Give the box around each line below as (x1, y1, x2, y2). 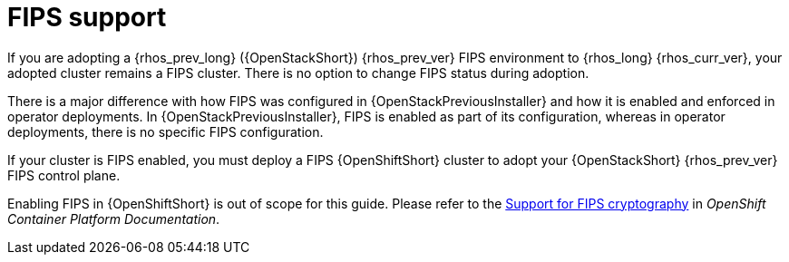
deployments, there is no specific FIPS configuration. (7, 123, 324, 140)
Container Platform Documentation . (7, 210, 220, 227)
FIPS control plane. (7, 167, 121, 183)
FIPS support (7, 2, 167, 33)
